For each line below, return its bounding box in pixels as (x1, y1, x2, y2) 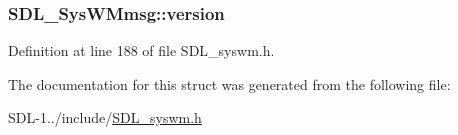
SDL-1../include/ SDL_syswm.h (8, 107, 202, 128)
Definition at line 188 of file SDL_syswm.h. (8, 40, 275, 61)
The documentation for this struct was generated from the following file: (8, 73, 451, 94)
